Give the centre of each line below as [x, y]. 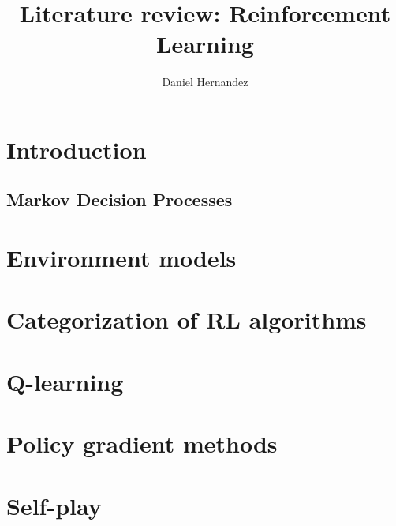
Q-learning [65, 381]
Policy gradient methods [142, 443]
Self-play [54, 505]
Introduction [77, 149]
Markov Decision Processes [120, 199]
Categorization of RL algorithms [187, 319]
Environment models [121, 258]
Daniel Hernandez [205, 82]
